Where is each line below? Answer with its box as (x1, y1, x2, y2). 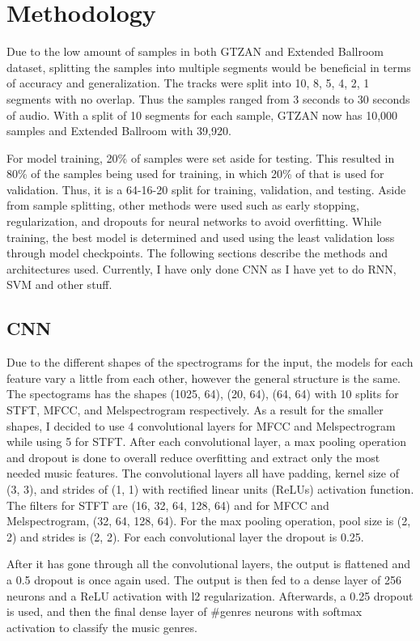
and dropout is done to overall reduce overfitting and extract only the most (6, 448, 380, 465)
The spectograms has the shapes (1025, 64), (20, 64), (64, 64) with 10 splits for (6, 385, 399, 402)
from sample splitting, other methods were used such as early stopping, (6, 197, 359, 214)
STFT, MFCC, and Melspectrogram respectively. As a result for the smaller (6, 401, 384, 418)
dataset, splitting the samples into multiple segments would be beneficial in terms (6, 58, 411, 75)
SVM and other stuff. (6, 276, 112, 293)
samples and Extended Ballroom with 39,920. (6, 122, 231, 139)
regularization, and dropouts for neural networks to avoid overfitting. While (6, 213, 382, 230)
